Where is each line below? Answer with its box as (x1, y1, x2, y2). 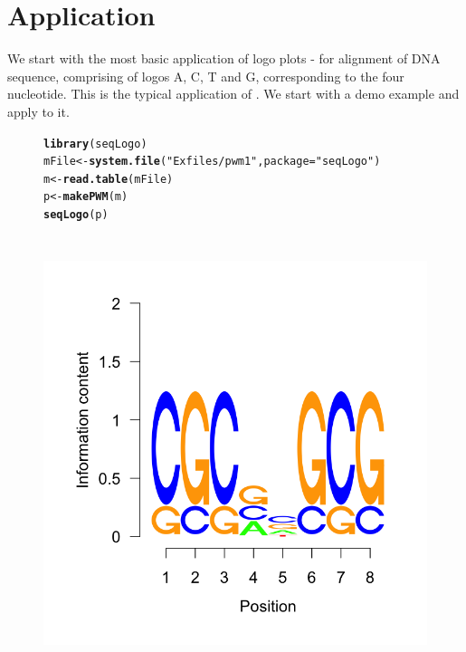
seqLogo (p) (43, 208, 109, 222)
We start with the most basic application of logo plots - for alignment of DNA (7, 49, 441, 68)
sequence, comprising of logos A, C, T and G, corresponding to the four (7, 66, 404, 85)
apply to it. (7, 101, 70, 120)
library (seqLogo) (43, 137, 147, 150)
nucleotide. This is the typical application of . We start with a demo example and (7, 84, 460, 103)
